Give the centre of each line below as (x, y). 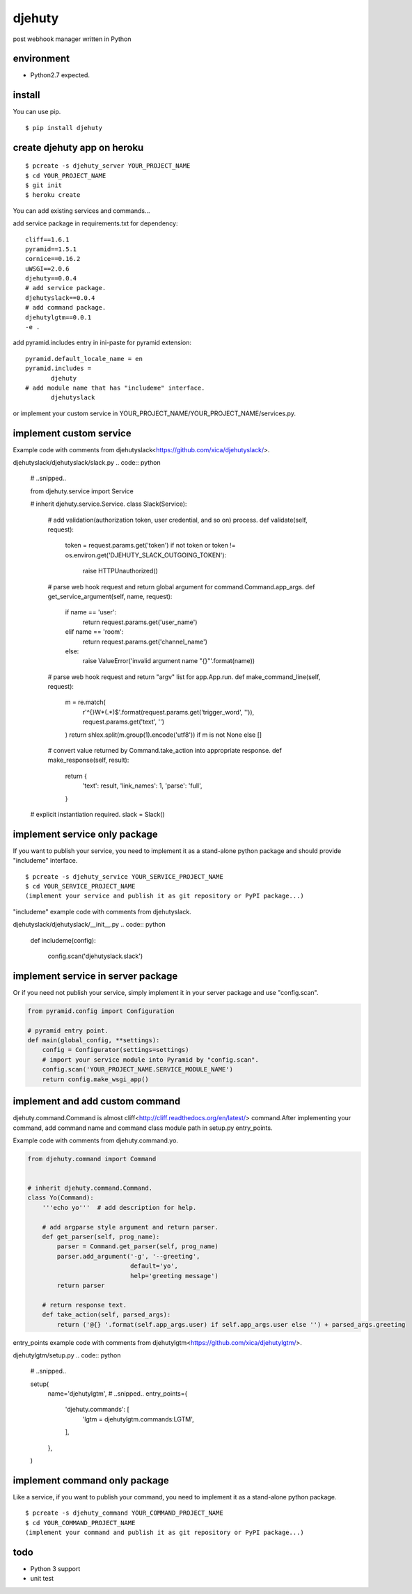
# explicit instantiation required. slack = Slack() (97, 814)
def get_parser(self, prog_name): (101, 1237)
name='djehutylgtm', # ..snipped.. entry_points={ (118, 1394)
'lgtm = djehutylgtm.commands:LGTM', (138, 1419)
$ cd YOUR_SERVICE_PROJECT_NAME (80, 886)
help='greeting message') (174, 1276)
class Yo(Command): (61, 1198)
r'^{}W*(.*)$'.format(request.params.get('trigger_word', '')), (168, 712)
